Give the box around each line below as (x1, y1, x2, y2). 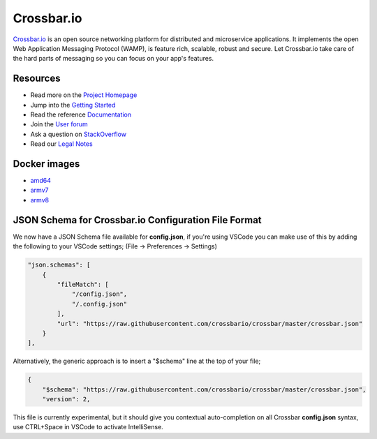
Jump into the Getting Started (30, 101, 116, 109)
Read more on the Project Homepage (30, 91, 138, 99)
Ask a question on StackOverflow (30, 130, 127, 138)
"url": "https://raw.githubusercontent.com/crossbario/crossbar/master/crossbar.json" (57, 320, 363, 327)
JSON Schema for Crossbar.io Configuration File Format (13, 214, 262, 226)
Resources (13, 73, 61, 84)
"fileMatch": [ (57, 280, 110, 288)
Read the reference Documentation (30, 110, 132, 119)
